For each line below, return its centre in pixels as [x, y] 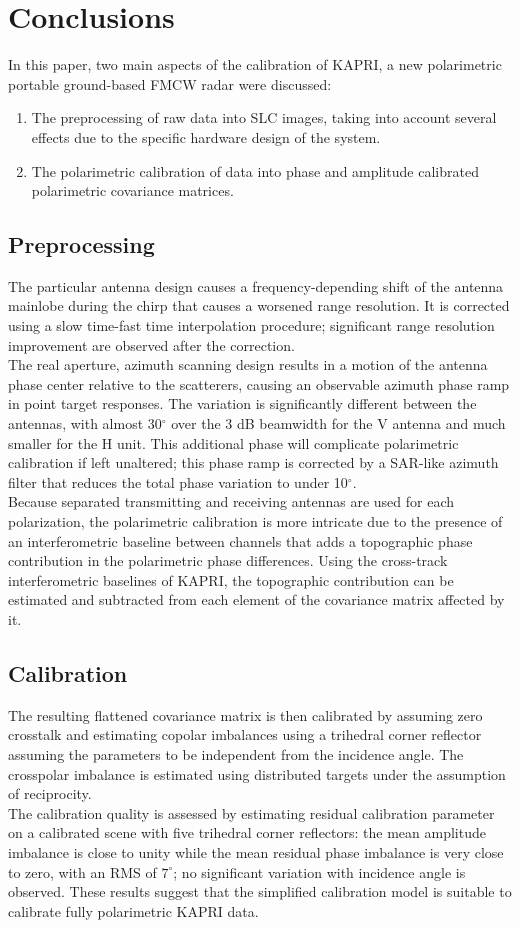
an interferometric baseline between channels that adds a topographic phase [240, 540]
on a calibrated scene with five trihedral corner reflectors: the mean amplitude [247, 832]
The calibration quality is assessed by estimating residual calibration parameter [251, 812]
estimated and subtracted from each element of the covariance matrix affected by [256, 599]
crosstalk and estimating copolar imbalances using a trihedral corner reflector [245, 734]
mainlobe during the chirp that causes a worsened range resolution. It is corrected [259, 305]
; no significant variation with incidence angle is [319, 871]
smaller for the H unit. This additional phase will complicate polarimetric [233, 442]
